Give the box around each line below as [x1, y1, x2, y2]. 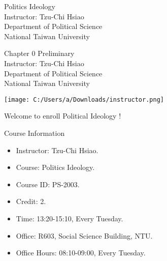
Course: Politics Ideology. [16, 162, 95, 172]
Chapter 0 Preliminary [4, 48, 75, 59]
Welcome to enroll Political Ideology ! [4, 110, 121, 121]
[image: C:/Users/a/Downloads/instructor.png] [4, 96, 164, 103]
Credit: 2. [16, 196, 46, 207]
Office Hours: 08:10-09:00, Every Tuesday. [16, 247, 146, 258]
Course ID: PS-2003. [16, 179, 80, 189]
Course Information [4, 128, 65, 138]
